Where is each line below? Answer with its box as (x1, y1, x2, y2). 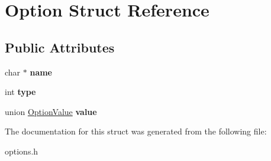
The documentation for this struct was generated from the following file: (5, 125, 267, 137)
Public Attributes (5, 38, 115, 56)
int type (5, 86, 36, 98)
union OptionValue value (5, 105, 97, 117)
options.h (5, 144, 38, 157)
